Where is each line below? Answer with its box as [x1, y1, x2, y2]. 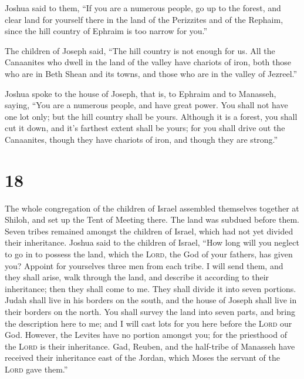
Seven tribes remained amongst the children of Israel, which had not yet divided [5, 224, 293, 237]
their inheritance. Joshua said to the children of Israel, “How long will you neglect [5, 236, 299, 249]
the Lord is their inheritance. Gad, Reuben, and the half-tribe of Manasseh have [5, 340, 295, 352]
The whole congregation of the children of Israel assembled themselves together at [5, 202, 299, 214]
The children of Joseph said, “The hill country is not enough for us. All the [5, 44, 275, 56]
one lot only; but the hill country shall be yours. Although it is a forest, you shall [5, 110, 298, 122]
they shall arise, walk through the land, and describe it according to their [5, 271, 269, 283]
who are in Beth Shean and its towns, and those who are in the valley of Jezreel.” [5, 67, 298, 79]
